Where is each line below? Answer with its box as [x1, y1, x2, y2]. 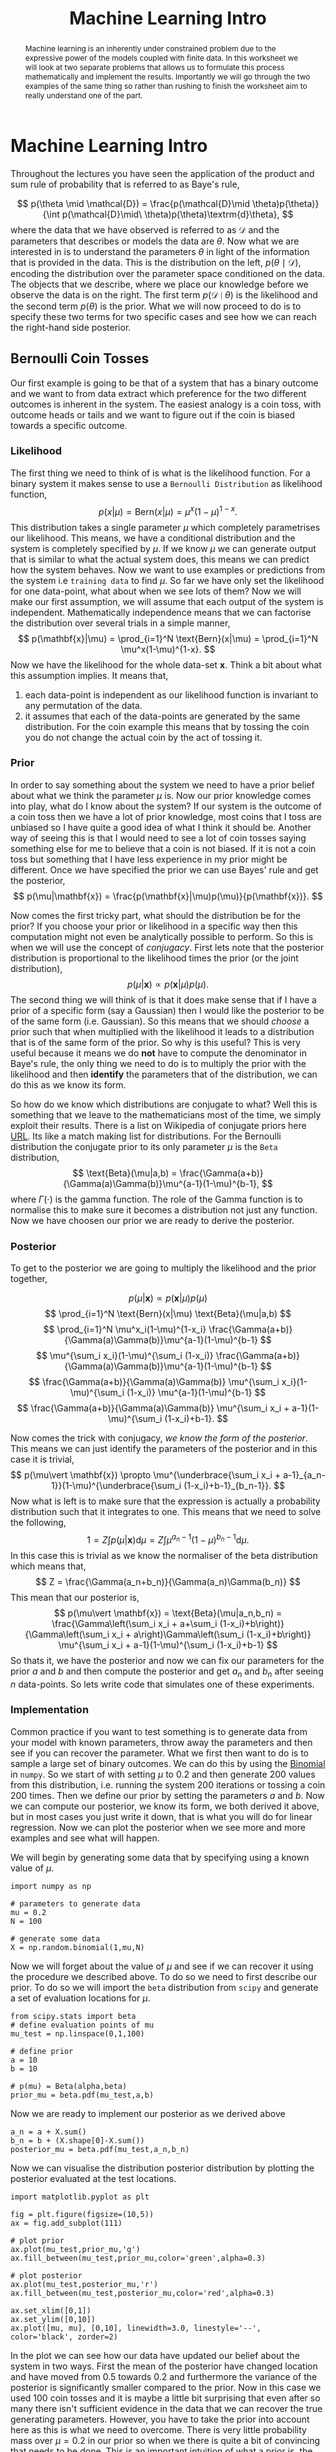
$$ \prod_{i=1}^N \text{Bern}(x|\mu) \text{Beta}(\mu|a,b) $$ [44, 1308, 292, 1320]
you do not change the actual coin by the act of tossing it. [24, 731, 263, 743]
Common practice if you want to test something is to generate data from [10, 1725, 308, 1737]
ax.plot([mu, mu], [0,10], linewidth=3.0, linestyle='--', [10, 2323, 262, 2333]
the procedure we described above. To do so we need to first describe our [10, 1970, 318, 1982]
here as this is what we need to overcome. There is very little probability [10, 2423, 307, 2436]
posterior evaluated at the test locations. [10, 2172, 177, 2184]
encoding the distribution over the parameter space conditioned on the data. [10, 267, 326, 279]
